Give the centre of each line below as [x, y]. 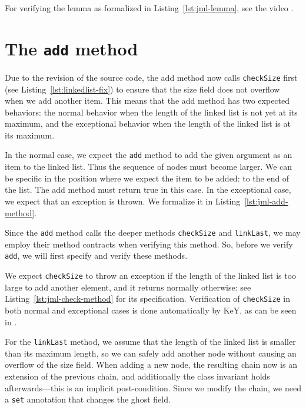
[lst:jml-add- [266, 201]
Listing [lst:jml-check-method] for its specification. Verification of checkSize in [148, 298]
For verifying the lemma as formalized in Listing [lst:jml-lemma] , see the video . [149, 8]
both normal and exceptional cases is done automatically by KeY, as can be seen [151, 310]
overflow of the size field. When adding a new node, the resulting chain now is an [151, 365]
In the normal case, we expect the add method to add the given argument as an [149, 155]
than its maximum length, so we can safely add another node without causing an [151, 353]
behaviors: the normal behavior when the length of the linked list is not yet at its [151, 112]
